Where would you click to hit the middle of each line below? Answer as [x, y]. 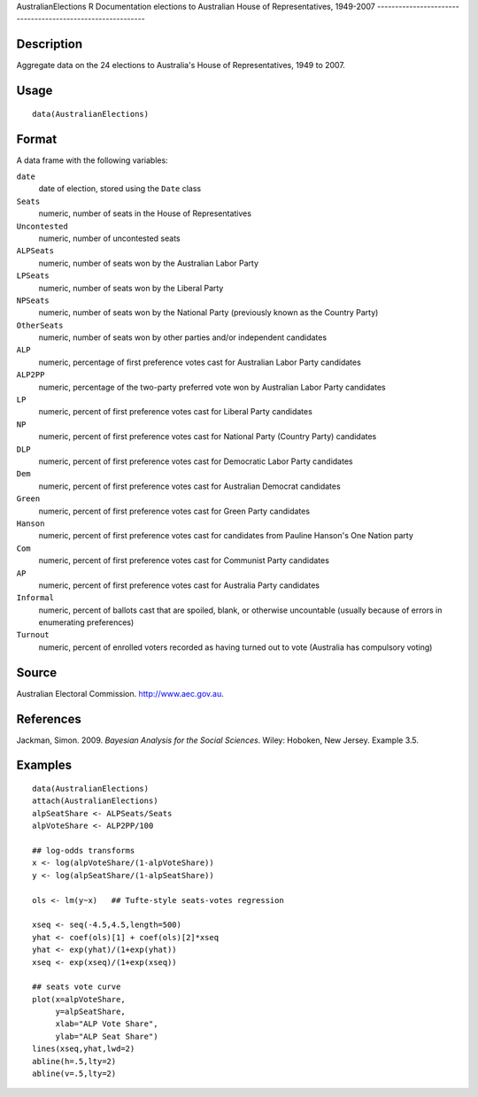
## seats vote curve [77, 987]
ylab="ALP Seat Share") [107, 1036]
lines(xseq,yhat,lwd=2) [84, 1049]
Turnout [33, 635]
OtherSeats [40, 325]
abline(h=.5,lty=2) [74, 1061]
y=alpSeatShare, [90, 1012]
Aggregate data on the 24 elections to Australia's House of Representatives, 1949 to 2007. [181, 66]
